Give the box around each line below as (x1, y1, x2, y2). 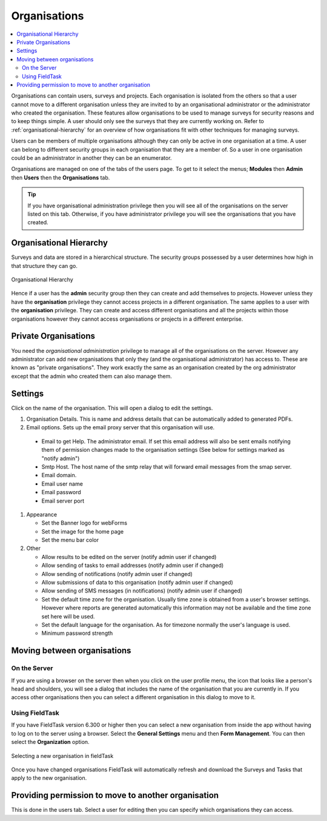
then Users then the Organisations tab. (11, 173, 110, 181)
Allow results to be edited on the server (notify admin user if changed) (41, 553, 217, 560)
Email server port (41, 497, 85, 504)
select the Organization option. (11, 739, 90, 746)
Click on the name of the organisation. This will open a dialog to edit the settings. (11, 404, 213, 412)
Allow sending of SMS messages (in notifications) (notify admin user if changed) (41, 587, 243, 594)
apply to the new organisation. (11, 774, 87, 782)
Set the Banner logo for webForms (41, 519, 127, 527)
